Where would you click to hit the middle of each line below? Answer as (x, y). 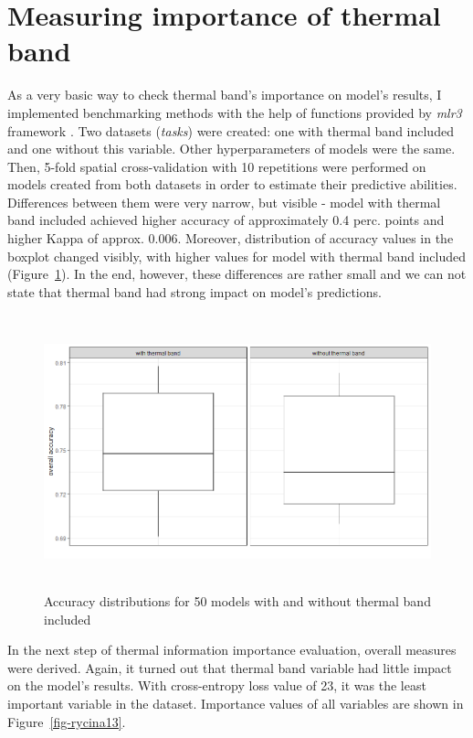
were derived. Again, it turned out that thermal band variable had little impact (230, 667)
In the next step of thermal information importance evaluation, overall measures (232, 650)
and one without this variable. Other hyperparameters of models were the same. (231, 149)
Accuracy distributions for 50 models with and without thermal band (237, 601)
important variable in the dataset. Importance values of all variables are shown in (236, 703)
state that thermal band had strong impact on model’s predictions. (194, 291)
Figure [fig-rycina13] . (67, 721)
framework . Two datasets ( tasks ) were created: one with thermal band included (231, 130)
